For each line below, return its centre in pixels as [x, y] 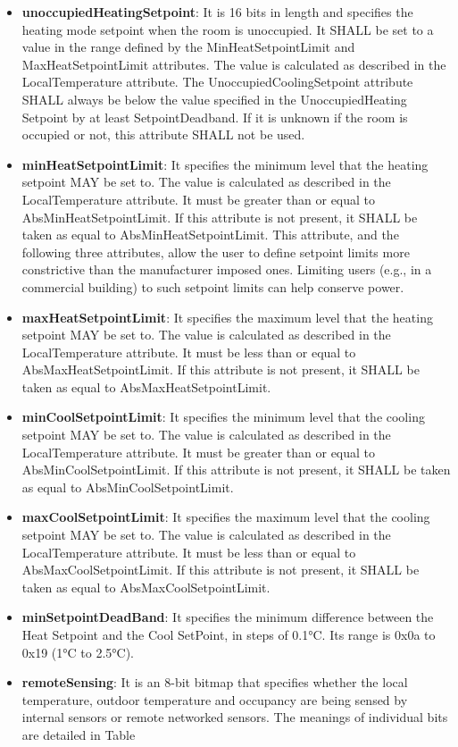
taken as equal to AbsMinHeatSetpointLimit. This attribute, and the [210, 235]
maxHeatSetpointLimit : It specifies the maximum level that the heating [227, 317]
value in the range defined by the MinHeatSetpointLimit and [188, 47]
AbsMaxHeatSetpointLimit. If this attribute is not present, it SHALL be [221, 369]
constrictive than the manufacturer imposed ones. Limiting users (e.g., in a [227, 269]
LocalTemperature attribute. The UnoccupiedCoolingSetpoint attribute [217, 82]
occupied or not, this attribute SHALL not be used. [163, 134]
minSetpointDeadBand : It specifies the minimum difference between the [228, 617]
